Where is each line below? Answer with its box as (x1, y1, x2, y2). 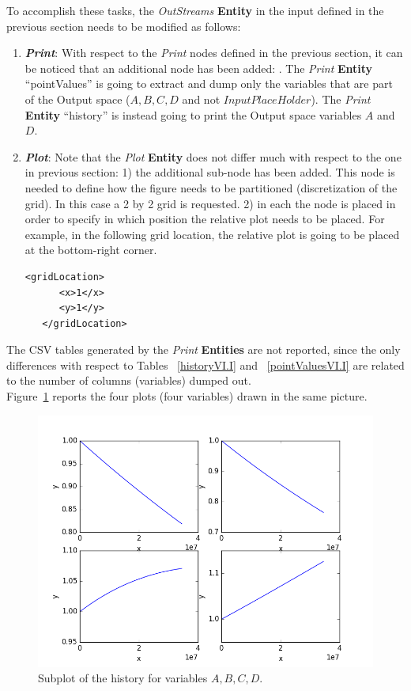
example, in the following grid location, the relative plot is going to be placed (25, 226, 400, 242)
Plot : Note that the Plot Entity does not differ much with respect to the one (25, 148, 402, 165)
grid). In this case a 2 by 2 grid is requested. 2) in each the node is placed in (25, 195, 396, 211)
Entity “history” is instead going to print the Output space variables (25, 106, 362, 123)
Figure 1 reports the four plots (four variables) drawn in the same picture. (6, 388, 368, 404)
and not (182, 90, 221, 107)
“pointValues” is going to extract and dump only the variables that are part (25, 75, 393, 92)
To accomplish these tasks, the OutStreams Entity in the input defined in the (6, 2, 384, 18)
